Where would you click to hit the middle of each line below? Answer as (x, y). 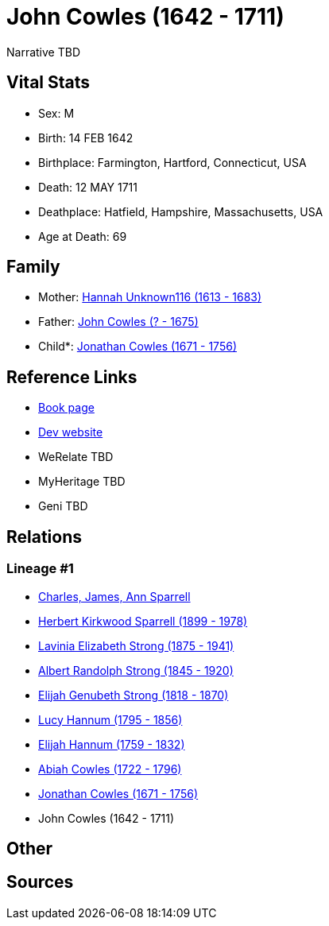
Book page (66, 408)
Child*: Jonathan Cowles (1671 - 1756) (137, 347)
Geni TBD (63, 506)
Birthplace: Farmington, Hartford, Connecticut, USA (172, 162)
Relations (45, 537)
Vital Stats (48, 83)
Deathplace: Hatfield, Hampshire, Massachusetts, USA (181, 211)
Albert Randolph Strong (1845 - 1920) (136, 670)
